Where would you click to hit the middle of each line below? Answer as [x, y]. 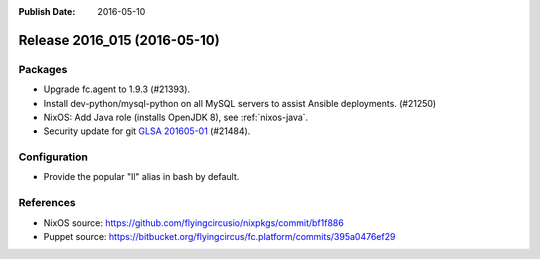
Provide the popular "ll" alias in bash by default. [141, 177]
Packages [43, 69]
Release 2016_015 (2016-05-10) [119, 40]
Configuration [53, 157]
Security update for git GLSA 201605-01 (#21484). [147, 131]
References [47, 203]
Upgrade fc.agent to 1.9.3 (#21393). [116, 89]
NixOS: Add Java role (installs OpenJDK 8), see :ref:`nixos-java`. [176, 117]
